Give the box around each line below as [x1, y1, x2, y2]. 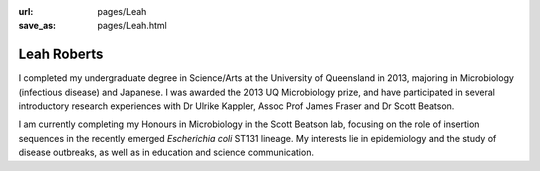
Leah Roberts [18, 46, 104, 63]
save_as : [18, 20, 57, 32]
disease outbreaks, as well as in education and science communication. [18, 146, 315, 159]
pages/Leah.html [97, 20, 167, 32]
